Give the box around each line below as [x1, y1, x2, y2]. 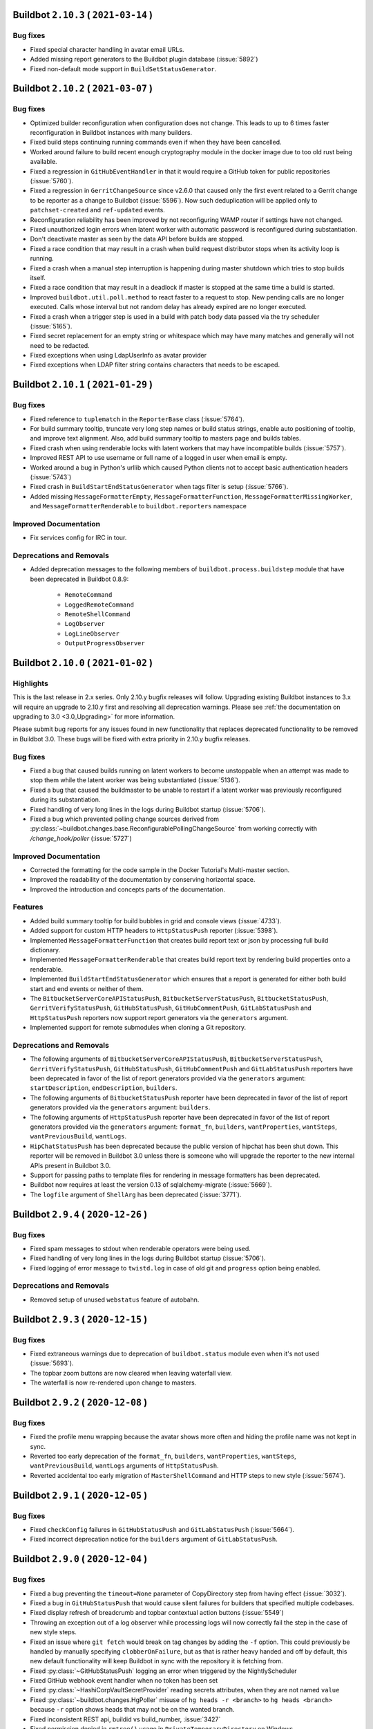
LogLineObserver [64, 629, 120, 638]
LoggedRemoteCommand [64, 600, 135, 609]
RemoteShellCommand [64, 610, 131, 618]
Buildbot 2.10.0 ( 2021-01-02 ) [12, 657, 153, 669]
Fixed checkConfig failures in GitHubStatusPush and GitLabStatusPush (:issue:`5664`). [30, 1526, 295, 1533]
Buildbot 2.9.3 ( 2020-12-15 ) [12, 1313, 148, 1325]
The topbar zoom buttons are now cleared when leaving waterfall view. [30, 1369, 233, 1377]
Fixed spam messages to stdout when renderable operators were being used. [30, 1244, 251, 1252]
